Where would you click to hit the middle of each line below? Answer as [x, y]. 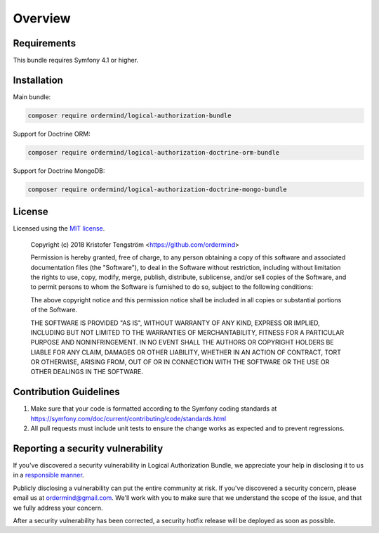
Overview [42, 18]
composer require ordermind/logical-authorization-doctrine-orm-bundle [154, 152]
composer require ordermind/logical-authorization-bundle [129, 115]
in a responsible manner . [48, 475]
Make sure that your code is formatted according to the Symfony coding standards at [154, 409]
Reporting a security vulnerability [88, 448]
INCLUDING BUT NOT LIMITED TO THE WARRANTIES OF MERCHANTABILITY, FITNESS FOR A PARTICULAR [187, 332]
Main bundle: [32, 97]
